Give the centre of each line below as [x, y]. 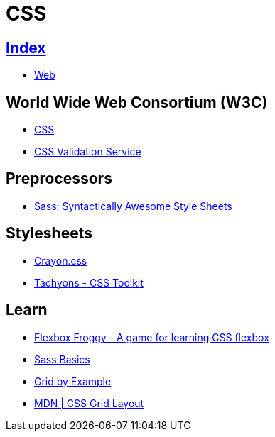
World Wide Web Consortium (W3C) [137, 102]
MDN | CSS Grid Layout [89, 403]
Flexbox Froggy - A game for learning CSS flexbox [152, 337]
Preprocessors [59, 179]
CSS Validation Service [88, 152]
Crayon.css [61, 260]
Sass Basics [62, 359]
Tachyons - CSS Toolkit [89, 282]
